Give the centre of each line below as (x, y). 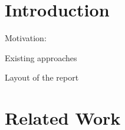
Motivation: (26, 38)
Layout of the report (42, 77)
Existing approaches (41, 57)
